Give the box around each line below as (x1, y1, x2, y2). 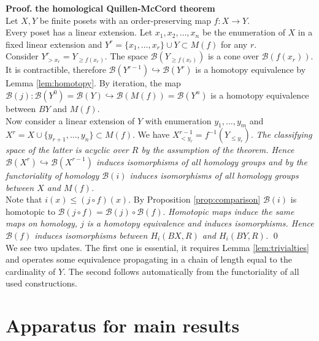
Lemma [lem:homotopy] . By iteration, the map (6, 77, 181, 89)
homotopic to (6, 204, 55, 217)
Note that (6, 193, 42, 206)
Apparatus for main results (6, 313, 240, 338)
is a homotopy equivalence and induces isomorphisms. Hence (86, 217, 314, 230)
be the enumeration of (202, 26, 285, 39)
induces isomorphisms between (34, 228, 148, 241)
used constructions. (6, 277, 77, 290)
